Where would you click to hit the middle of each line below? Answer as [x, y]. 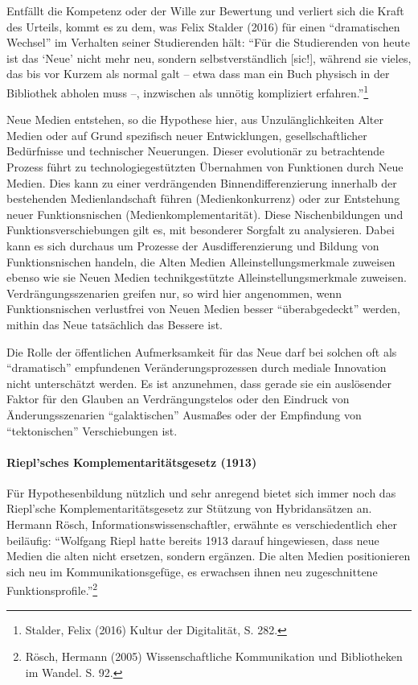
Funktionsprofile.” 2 [52, 589]
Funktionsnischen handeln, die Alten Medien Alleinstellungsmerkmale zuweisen [201, 261]
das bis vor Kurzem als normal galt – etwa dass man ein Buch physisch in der [198, 74]
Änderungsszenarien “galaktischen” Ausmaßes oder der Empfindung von [184, 414]
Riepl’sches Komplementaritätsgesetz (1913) [132, 462]
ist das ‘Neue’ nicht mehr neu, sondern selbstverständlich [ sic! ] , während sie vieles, [209, 58]
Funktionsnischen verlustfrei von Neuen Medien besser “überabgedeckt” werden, [204, 309]
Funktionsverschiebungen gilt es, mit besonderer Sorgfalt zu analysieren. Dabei [201, 230]
